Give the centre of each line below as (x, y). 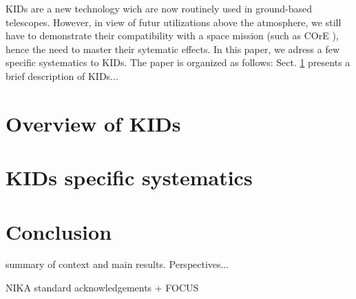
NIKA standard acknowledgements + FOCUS (102, 288)
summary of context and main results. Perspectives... (117, 264)
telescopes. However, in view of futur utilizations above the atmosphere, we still (174, 22)
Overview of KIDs (93, 123)
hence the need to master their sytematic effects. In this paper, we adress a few (173, 49)
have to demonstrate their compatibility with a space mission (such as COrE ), (172, 35)
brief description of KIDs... (62, 75)
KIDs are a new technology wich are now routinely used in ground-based (159, 8)
